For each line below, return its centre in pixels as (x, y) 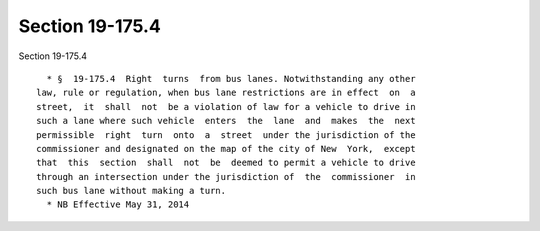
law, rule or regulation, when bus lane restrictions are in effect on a (226, 93)
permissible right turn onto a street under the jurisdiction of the (226, 134)
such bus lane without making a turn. (131, 191)
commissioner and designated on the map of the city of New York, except (226, 148)
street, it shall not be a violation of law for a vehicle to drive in (226, 106)
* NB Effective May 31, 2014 (118, 204)
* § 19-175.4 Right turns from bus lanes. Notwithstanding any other (231, 78)
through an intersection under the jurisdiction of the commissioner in (226, 176)
